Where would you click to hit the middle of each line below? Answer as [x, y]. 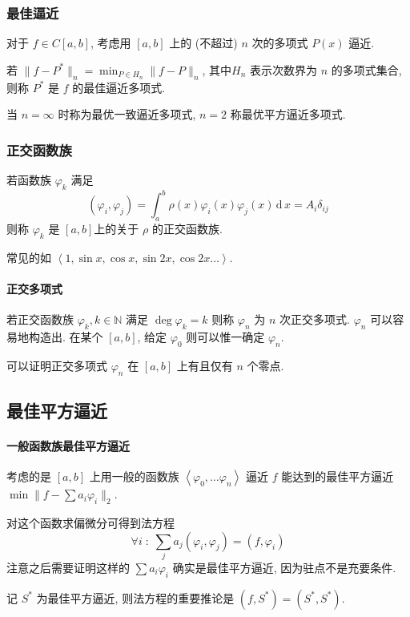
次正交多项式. [315, 319]
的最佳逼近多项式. [119, 87]
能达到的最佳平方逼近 [338, 476]
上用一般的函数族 [134, 476]
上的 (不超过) [203, 43]
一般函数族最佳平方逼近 [68, 446]
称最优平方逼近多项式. [288, 114]
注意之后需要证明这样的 [68, 567]
